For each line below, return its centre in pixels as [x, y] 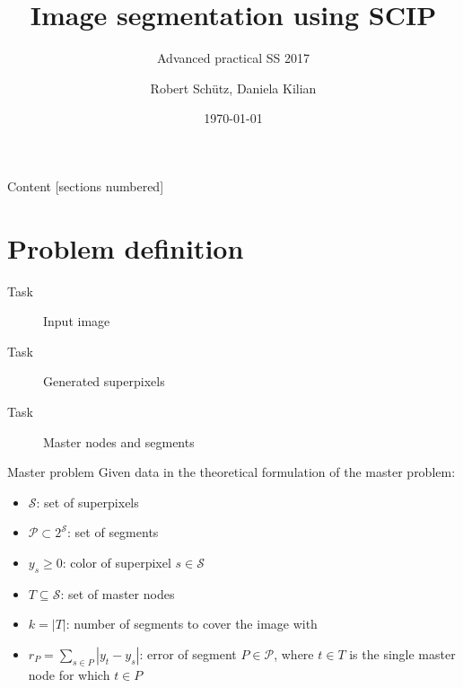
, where [294, 653]
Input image [77, 321]
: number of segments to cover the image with [192, 624]
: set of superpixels [87, 502]
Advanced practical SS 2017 [233, 58]
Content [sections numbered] [86, 185]
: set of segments [113, 532]
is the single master [402, 653]
